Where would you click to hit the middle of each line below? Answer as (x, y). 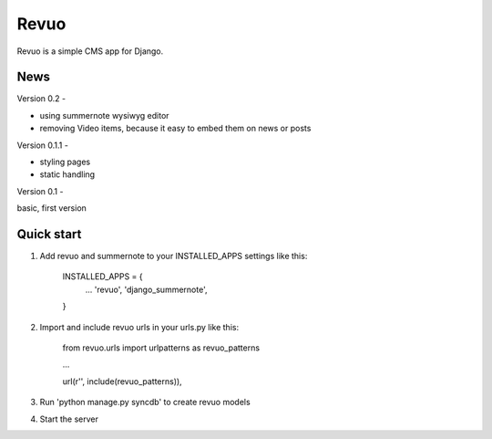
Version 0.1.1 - (42, 145)
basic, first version (51, 208)
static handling (67, 174)
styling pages (65, 162)
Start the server (69, 419)
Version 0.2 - (41, 99)
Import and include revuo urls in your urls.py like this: (139, 327)
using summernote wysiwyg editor (104, 115)
